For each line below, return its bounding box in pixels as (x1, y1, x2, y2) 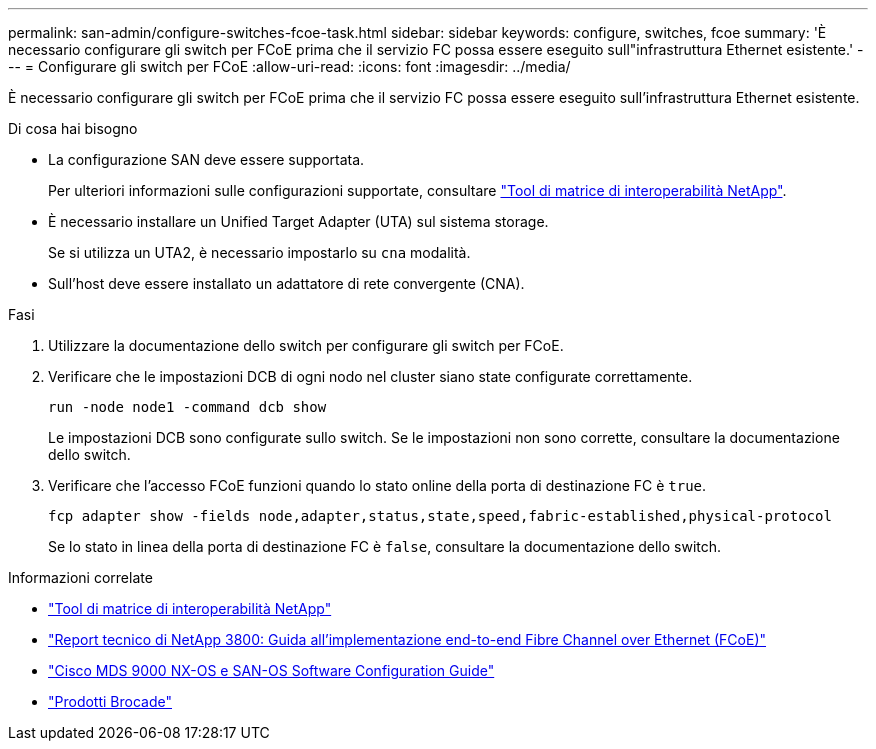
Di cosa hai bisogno (8, 120, 138, 137)
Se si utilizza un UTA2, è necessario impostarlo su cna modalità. (48, 244, 471, 261)
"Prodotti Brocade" (48, 693, 172, 710)
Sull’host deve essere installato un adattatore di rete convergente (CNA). (48, 275, 525, 292)
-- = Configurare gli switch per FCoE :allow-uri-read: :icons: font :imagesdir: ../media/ (8, 58, 571, 75)
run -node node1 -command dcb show (48, 399, 327, 415)
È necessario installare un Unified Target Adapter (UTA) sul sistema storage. (48, 213, 549, 230)
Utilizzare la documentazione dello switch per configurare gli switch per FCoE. (48, 337, 564, 354)
